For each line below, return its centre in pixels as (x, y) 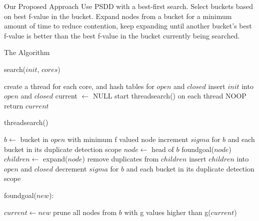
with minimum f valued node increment (128, 139)
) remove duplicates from (120, 159)
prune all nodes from (85, 212)
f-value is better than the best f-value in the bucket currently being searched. (122, 35)
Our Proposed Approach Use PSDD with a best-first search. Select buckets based (129, 6)
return (14, 105)
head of (163, 149)
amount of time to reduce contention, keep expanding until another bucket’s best (128, 26)
